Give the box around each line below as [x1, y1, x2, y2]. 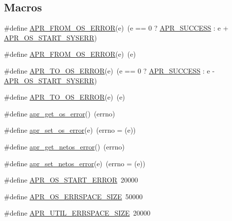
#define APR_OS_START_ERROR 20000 [4, 175, 138, 185]
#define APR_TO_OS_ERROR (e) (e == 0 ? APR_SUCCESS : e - [4, 65, 215, 75]
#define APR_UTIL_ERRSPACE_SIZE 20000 [4, 208, 151, 218]
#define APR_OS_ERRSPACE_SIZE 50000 [4, 191, 143, 201]
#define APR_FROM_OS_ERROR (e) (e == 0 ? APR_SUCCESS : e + [4, 23, 229, 33]
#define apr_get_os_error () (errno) [4, 108, 115, 118]
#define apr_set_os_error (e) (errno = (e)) [4, 125, 136, 135]
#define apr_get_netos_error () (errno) [4, 141, 125, 151]
